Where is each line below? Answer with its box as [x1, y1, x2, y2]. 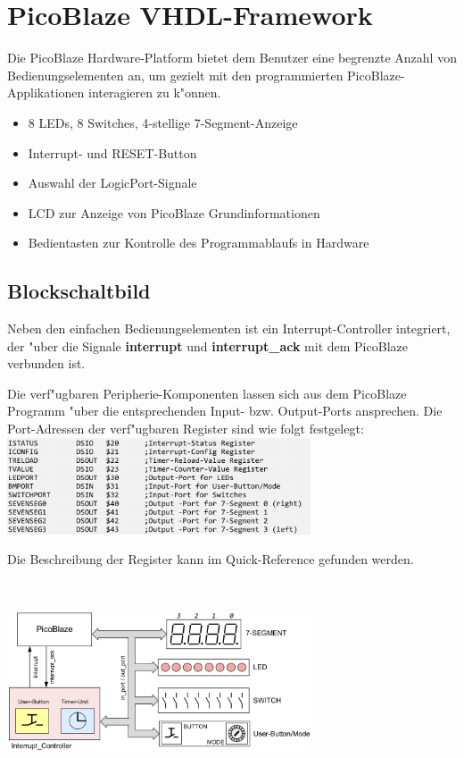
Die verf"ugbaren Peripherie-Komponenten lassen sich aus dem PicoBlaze [7, 383, 407, 402]
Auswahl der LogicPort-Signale [28, 173, 197, 192]
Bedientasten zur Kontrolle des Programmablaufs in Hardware [28, 233, 369, 252]
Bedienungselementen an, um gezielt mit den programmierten [7, 65, 344, 84]
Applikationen [7, 83, 85, 102]
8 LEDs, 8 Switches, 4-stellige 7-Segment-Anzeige [28, 113, 298, 131]
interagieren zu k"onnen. [88, 83, 221, 102]
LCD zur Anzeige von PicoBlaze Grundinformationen [28, 203, 320, 222]
